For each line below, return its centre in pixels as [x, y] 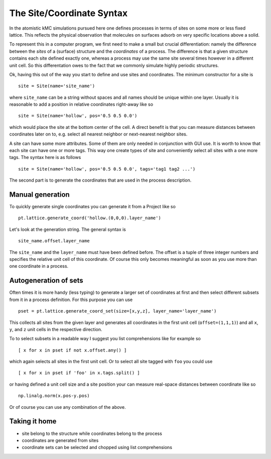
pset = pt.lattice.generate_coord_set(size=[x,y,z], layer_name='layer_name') [117, 311]
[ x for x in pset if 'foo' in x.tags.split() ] [79, 373]
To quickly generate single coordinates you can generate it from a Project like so [92, 207]
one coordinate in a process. [39, 266]
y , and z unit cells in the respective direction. [56, 329]
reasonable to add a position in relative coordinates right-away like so [81, 104]
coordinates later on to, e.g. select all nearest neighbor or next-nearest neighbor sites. [98, 134]
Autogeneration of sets [46, 281]
